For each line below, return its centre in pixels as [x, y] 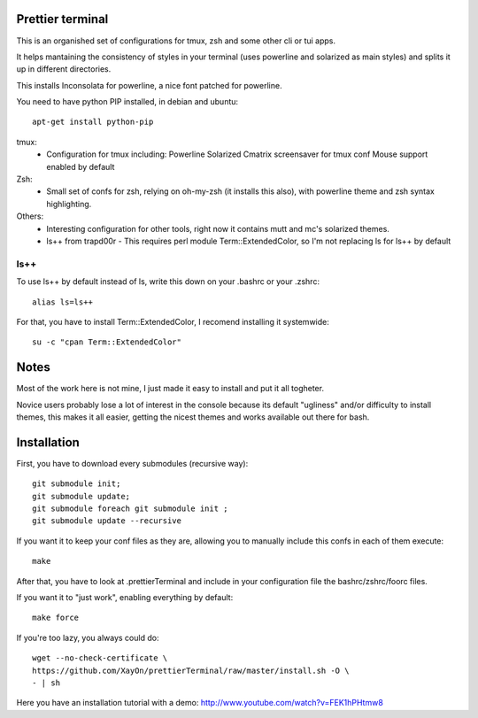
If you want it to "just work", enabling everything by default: [125, 598]
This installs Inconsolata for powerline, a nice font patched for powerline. [149, 85]
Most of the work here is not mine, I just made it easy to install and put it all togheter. [170, 389]
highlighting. [69, 204]
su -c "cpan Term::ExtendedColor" [107, 342]
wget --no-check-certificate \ [100, 658]
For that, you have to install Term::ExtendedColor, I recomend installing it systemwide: [173, 321]
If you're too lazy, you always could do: [88, 637]
